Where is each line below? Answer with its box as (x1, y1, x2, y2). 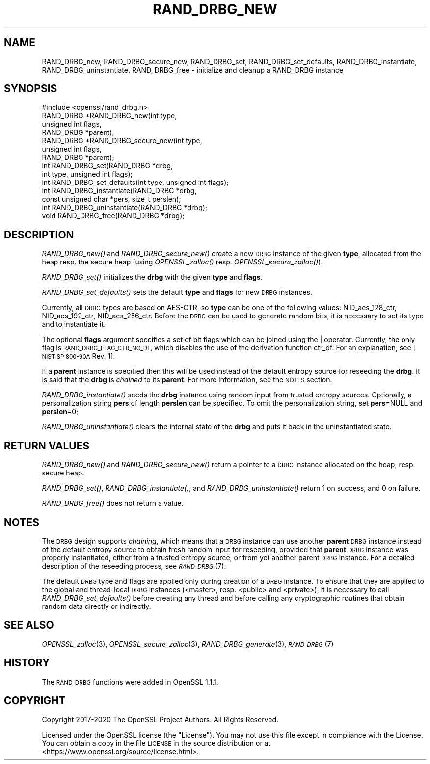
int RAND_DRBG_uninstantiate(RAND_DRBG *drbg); (42, 203, 208, 212)
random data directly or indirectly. (42, 602, 151, 610)
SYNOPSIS (4, 82, 57, 95)
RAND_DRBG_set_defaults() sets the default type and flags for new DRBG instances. (42, 288, 312, 297)
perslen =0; (42, 407, 79, 416)
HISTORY (4, 657, 50, 669)
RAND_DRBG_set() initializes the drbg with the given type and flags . (42, 273, 263, 282)
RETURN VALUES (4, 439, 90, 452)
